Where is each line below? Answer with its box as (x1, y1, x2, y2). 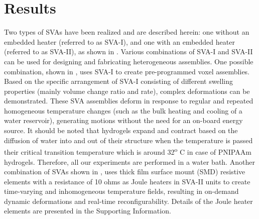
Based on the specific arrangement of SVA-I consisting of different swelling (4, 76, 233, 86)
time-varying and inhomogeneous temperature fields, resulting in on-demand (4, 186, 239, 196)
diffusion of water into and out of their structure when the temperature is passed (4, 135, 253, 145)
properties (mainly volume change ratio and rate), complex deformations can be (4, 85, 250, 96)
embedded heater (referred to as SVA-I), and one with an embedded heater (4, 36, 235, 47)
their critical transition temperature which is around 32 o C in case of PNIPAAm (4, 145, 251, 157)
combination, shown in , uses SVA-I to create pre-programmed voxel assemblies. (4, 66, 250, 76)
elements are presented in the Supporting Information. (4, 205, 171, 216)
